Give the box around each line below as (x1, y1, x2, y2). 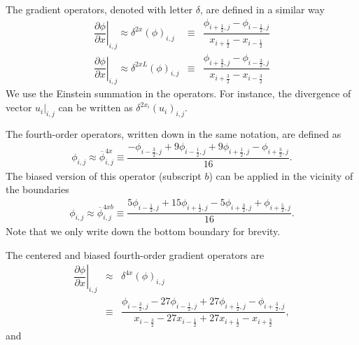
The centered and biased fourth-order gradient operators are (6, 247, 265, 262)
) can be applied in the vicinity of (209, 168, 353, 183)
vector (6, 100, 32, 115)
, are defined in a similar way (199, 2, 325, 16)
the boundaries (6, 182, 69, 197)
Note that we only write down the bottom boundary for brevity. (6, 224, 281, 239)
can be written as (58, 100, 133, 115)
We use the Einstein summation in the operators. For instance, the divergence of (6, 86, 351, 101)
